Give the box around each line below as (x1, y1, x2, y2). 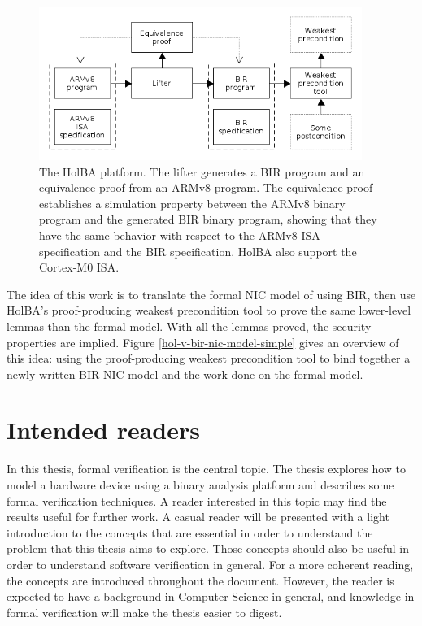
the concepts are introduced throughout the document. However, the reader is (7, 572, 394, 589)
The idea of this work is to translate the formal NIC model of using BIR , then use (7, 285, 416, 302)
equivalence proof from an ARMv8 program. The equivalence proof (39, 179, 373, 196)
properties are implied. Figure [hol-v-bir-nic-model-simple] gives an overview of (7, 333, 399, 350)
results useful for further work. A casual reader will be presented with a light (7, 508, 389, 525)
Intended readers (7, 413, 200, 446)
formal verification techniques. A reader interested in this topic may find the (7, 492, 387, 509)
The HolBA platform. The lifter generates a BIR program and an (39, 163, 365, 180)
